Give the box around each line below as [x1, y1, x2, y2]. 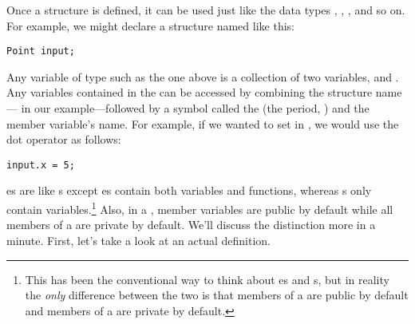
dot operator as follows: [6, 131, 121, 148]
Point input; [6, 45, 75, 57]
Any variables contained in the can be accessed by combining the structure [6, 84, 373, 101]
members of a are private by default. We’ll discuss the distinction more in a [6, 216, 376, 233]
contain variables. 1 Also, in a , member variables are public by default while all [6, 199, 393, 217]
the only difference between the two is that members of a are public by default [25, 286, 409, 303]
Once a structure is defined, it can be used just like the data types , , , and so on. [6, 2, 405, 18]
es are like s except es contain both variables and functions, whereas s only [6, 182, 372, 199]
